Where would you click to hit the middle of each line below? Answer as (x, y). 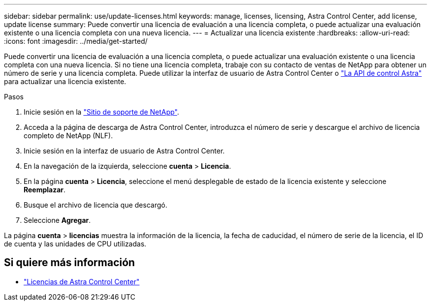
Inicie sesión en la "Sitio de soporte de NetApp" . (102, 112)
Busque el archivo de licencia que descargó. (95, 205)
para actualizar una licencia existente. (65, 81)
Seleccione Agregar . (57, 220)
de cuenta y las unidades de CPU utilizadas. (75, 244)
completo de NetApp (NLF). (68, 136)
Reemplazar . (45, 190)
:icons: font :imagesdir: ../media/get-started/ (76, 41)
